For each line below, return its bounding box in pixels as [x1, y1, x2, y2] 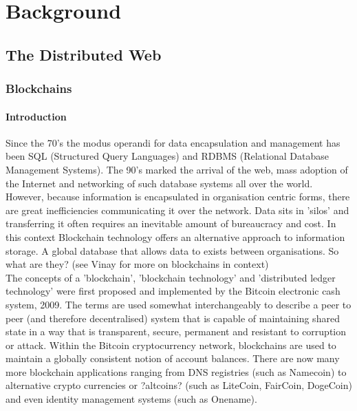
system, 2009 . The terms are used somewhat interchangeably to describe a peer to [6, 297, 351, 311]
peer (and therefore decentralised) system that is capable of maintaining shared [6, 310, 340, 325]
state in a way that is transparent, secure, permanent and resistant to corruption [6, 324, 347, 339]
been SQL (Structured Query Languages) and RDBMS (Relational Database [6, 149, 329, 163]
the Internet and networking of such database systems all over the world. [6, 176, 313, 190]
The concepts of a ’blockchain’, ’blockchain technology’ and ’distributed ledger [6, 270, 336, 284]
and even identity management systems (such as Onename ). [6, 392, 257, 406]
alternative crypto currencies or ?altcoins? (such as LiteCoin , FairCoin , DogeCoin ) [6, 378, 352, 392]
